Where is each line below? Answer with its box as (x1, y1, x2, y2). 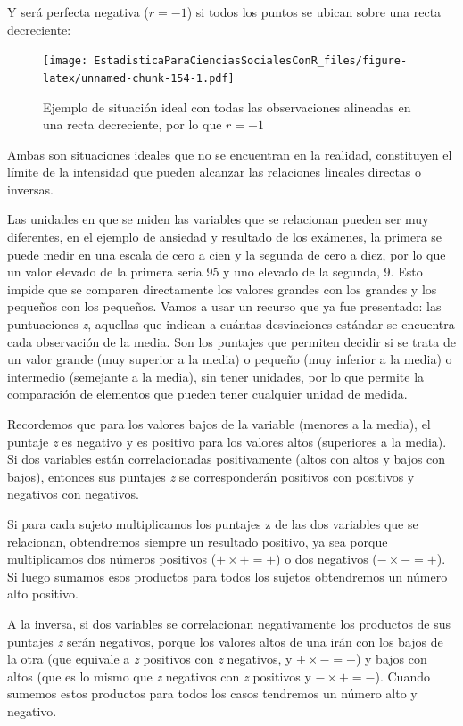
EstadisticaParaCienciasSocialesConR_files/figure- (94, 54, 408, 68)
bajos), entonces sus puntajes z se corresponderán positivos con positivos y (7, 466, 415, 485)
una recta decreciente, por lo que (43, 115, 222, 134)
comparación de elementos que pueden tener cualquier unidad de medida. (7, 384, 408, 403)
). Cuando (375, 666, 430, 685)
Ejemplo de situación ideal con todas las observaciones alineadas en (43, 97, 411, 116)
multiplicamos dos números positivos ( (7, 549, 217, 568)
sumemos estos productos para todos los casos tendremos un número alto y (7, 684, 418, 703)
